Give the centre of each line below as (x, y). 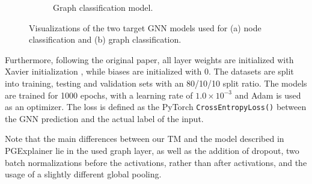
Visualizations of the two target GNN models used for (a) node (145, 27)
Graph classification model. (103, 7)
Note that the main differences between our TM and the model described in (145, 139)
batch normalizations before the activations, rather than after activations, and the (156, 162)
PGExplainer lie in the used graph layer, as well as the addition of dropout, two (152, 150)
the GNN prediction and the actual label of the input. (104, 118)
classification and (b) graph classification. (105, 39)
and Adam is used (268, 95)
